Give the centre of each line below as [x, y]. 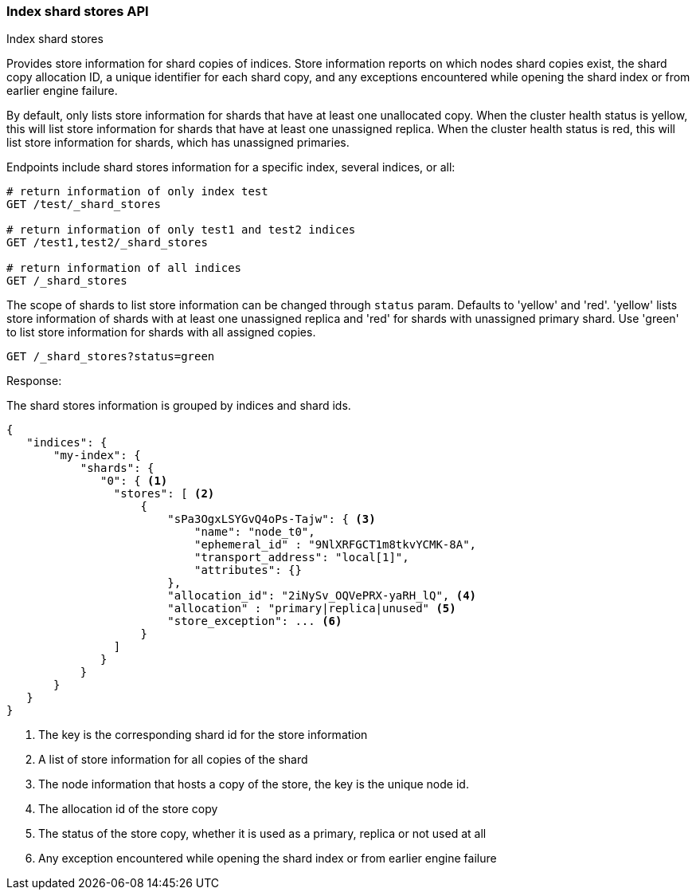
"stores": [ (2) [164, 494]
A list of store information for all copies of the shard [173, 760]
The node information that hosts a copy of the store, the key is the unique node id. [254, 784]
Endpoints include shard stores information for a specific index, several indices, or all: [231, 167]
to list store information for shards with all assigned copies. [161, 332]
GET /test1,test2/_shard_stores [107, 243]
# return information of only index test [137, 192]
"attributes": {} [248, 570]
